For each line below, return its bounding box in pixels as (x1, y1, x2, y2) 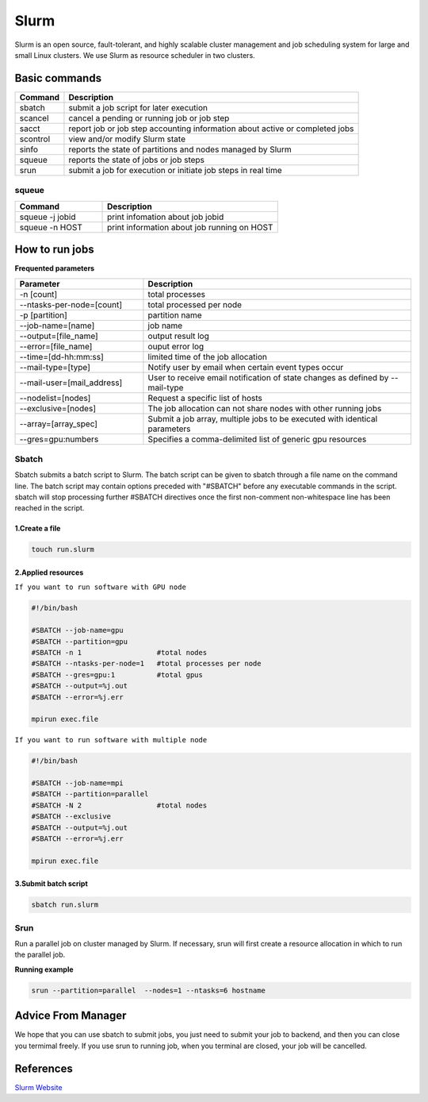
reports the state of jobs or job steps (68, 154, 205, 165)
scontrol (19, 133, 51, 144)
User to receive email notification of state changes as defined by (147, 372, 389, 383)
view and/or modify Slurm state (68, 133, 186, 144)
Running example (14, 965, 75, 974)
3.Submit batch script (14, 879, 89, 888)
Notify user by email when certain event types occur (147, 361, 344, 372)
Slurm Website (14, 1082, 63, 1092)
